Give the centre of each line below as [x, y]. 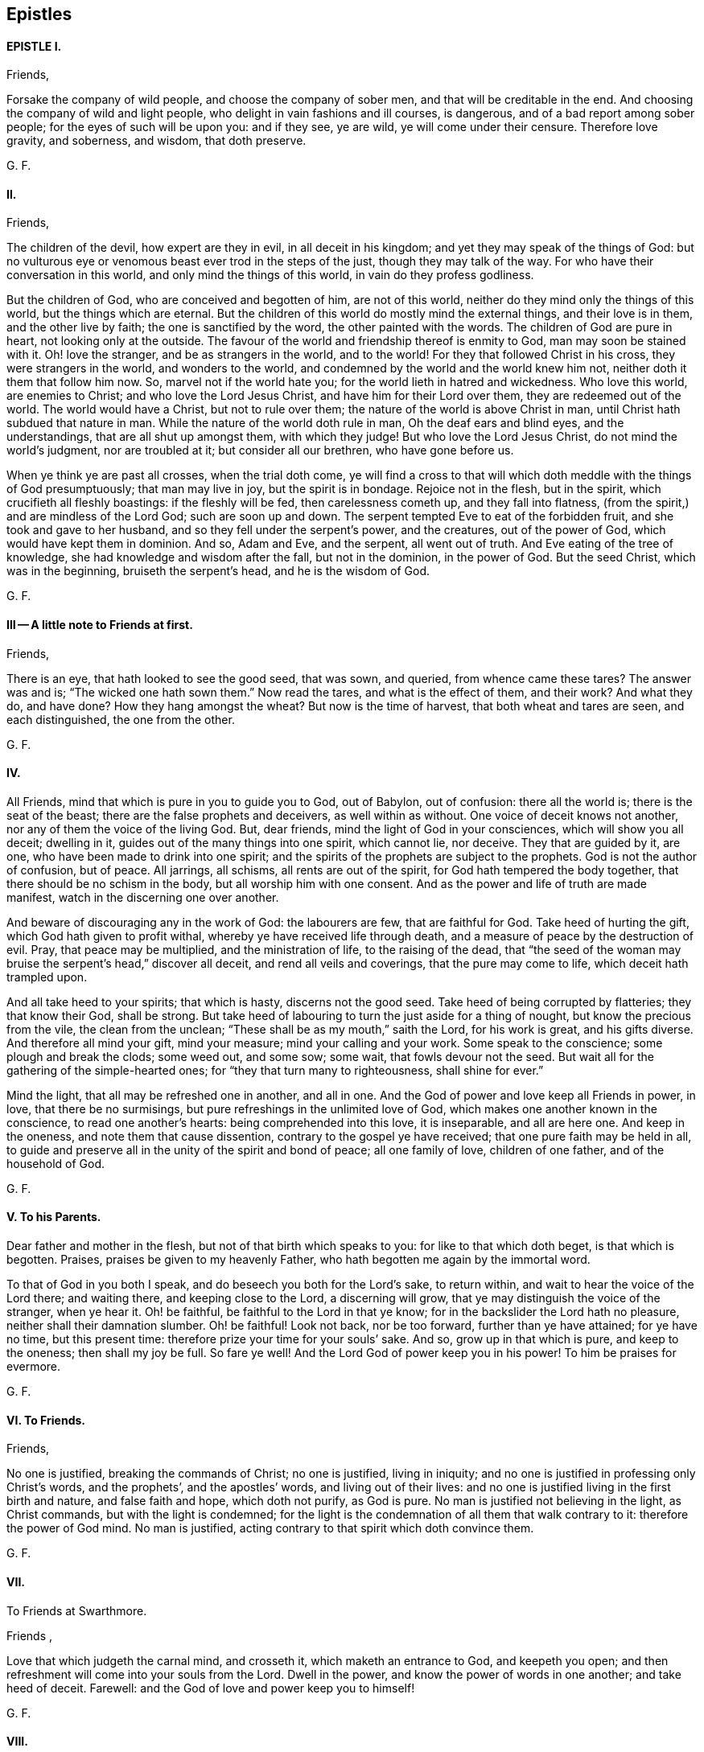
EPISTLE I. [34, 46]
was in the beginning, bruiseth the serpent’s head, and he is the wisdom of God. [218, 571]
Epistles [39, 14]
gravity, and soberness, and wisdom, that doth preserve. [156, 141]
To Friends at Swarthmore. [77, 1610]
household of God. [56, 1163]
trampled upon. [47, 977]
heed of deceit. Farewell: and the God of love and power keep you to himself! [211, 1688]
